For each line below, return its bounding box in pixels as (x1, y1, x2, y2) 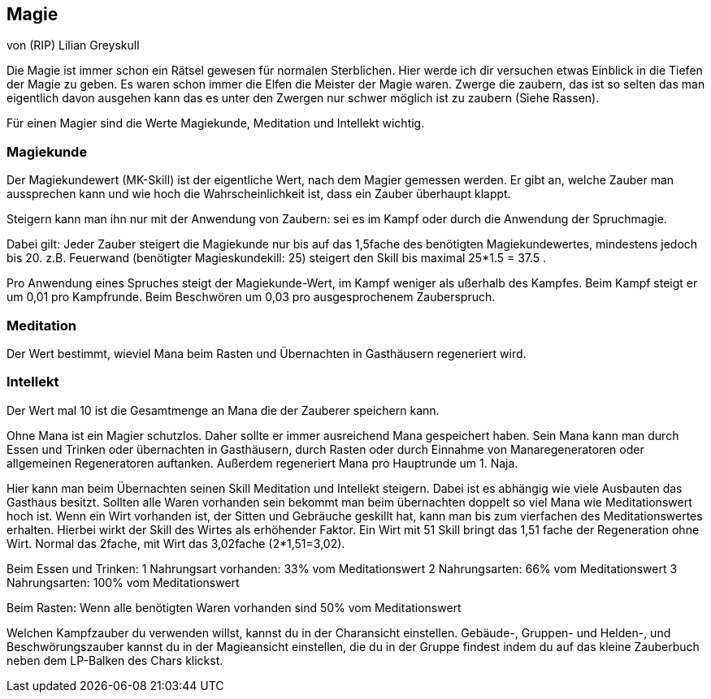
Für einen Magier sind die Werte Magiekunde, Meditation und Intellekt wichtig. (7, 116, 425, 131)
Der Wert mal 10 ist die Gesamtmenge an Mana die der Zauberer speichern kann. (7, 403, 440, 417)
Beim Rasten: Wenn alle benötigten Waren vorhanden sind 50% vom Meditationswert (7, 600, 462, 615)
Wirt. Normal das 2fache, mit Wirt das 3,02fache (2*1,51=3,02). (7, 536, 345, 550)
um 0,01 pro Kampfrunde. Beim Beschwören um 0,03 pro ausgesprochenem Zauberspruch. (7, 290, 496, 304)
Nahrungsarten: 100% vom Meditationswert (7, 575, 240, 589)
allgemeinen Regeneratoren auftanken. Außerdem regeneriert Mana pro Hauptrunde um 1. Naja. (7, 455, 518, 470)
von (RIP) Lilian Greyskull (7, 38, 140, 53)
